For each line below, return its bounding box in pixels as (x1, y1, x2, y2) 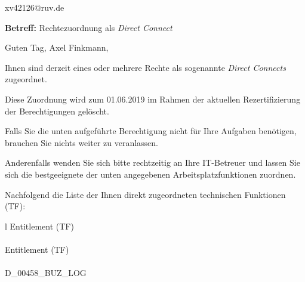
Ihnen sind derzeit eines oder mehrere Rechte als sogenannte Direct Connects (5, 61, 286, 73)
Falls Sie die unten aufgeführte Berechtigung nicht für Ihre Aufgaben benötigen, (5, 125, 297, 137)
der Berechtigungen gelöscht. (5, 104, 109, 117)
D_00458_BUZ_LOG (5, 266, 87, 279)
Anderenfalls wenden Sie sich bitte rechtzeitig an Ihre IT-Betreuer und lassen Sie (5, 156, 300, 169)
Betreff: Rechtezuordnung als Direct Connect (5, 21, 172, 33)
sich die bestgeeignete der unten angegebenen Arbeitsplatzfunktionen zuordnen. (5, 168, 296, 180)
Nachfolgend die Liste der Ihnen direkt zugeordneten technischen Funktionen (5, 188, 286, 200)
